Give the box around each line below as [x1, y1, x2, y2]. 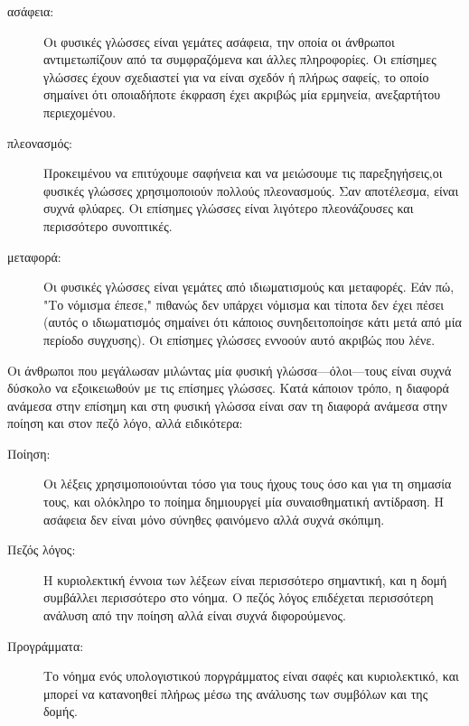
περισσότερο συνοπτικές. [43, 216, 173, 235]
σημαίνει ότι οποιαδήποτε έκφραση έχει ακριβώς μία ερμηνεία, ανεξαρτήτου [43, 85, 441, 104]
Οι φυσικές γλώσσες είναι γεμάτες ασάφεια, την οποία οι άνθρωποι [43, 32, 395, 51]
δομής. [43, 702, 78, 721]
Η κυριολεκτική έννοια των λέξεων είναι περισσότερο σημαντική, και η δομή [43, 570, 447, 589]
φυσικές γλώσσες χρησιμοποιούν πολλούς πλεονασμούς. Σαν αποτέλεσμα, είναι [43, 181, 459, 200]
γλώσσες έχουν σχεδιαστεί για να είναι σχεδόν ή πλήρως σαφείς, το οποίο [43, 67, 429, 86]
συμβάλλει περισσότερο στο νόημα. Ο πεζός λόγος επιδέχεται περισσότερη [43, 588, 434, 607]
